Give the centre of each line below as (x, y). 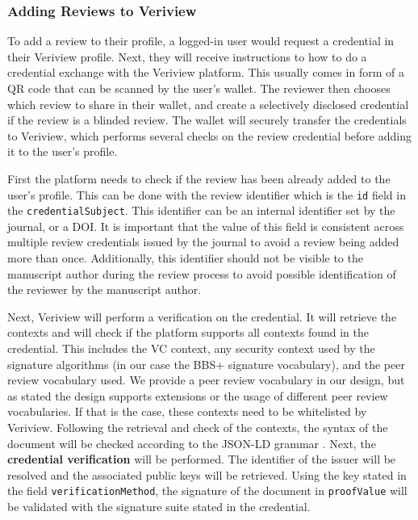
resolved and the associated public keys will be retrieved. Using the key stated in (207, 474)
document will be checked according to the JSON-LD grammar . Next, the (192, 443)
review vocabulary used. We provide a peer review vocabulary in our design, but (206, 380)
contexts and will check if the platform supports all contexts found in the (188, 332)
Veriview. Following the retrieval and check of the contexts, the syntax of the (198, 427)
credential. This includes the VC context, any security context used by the (191, 348)
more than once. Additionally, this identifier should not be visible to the (185, 258)
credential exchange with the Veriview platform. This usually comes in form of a (206, 72)
